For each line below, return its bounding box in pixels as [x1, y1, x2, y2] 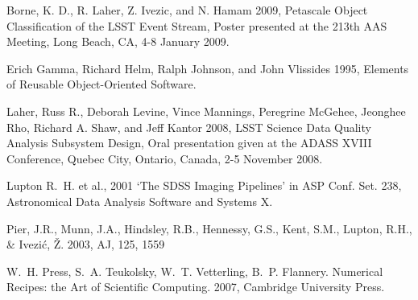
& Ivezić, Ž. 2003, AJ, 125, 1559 [6, 236, 165, 253]
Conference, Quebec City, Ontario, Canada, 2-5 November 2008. [6, 150, 323, 166]
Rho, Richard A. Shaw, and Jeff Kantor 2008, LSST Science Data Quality [6, 118, 371, 135]
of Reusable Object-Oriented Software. [6, 76, 197, 92]
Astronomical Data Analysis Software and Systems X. [6, 192, 273, 209]
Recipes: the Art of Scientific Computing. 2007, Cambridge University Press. [6, 278, 385, 295]
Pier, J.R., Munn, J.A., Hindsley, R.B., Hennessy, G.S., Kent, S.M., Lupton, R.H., [6, 220, 412, 236]
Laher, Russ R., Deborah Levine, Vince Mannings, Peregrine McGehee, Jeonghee [6, 102, 406, 119]
